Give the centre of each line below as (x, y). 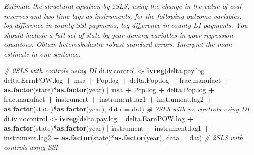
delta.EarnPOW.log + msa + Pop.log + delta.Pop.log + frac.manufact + (117, 80)
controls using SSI (31, 147)
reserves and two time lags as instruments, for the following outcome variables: (123, 15)
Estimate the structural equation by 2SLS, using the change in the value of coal (123, 6)
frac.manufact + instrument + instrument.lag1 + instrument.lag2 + (108, 99)
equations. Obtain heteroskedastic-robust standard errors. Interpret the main (118, 44)
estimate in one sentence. (42, 54)
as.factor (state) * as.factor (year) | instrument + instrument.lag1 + (107, 128)
